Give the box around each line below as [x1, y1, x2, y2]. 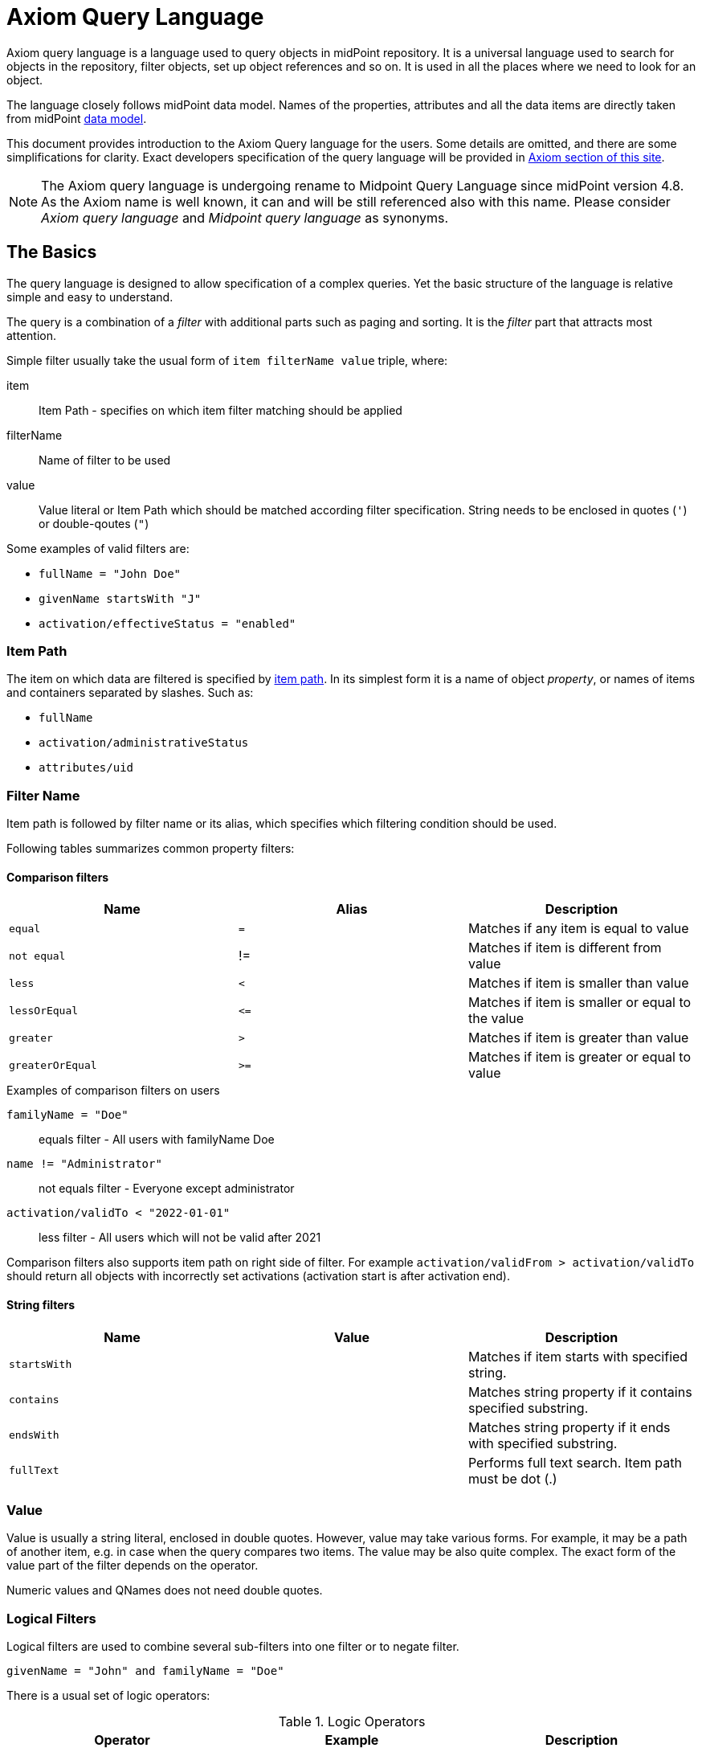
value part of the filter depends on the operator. [6, 1558, 259, 1573]
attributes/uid [39, 761, 134, 775]
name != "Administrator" [6, 1157, 162, 1171]
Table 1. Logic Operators [278, 1713, 426, 1730]
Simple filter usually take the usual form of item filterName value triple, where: [6, 353, 448, 367]
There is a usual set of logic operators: [6, 1689, 210, 1703]
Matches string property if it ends [467, 1418, 671, 1435]
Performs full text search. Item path [467, 1454, 682, 1471]
